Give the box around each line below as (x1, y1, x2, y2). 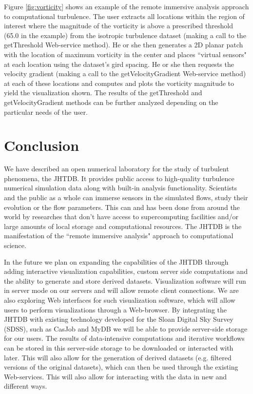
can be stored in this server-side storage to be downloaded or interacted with (4, 342, 234, 353)
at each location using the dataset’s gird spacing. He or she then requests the (4, 59, 234, 69)
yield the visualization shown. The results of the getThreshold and (4, 87, 202, 98)
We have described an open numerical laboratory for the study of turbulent (4, 164, 229, 174)
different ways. (4, 381, 47, 391)
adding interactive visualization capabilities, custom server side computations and (4, 266, 248, 276)
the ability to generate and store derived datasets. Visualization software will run (4, 275, 246, 286)
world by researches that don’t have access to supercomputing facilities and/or (4, 211, 238, 222)
